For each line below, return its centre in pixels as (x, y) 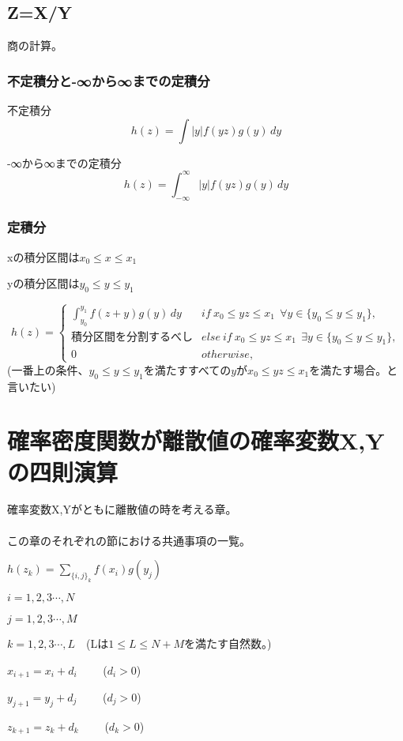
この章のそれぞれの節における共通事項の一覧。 (129, 540)
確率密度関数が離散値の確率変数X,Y (196, 440)
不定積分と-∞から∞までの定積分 (109, 80)
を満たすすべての (187, 369)
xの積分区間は (43, 256)
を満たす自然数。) (228, 643)
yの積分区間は (43, 283)
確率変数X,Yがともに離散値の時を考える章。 (122, 509)
